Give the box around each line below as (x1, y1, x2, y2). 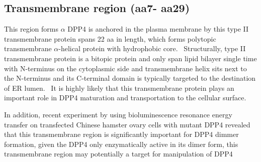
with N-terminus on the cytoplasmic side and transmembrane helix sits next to (4, 63, 247, 73)
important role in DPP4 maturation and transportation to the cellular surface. (4, 92, 246, 103)
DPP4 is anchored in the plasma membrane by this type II (67, 24, 249, 34)
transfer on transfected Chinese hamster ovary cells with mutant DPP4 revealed (4, 119, 250, 129)
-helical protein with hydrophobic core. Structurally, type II (58, 43, 246, 54)
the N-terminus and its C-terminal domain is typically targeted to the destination (4, 73, 256, 83)
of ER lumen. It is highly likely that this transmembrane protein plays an (4, 82, 234, 93)
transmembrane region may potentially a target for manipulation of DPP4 (4, 148, 233, 159)
